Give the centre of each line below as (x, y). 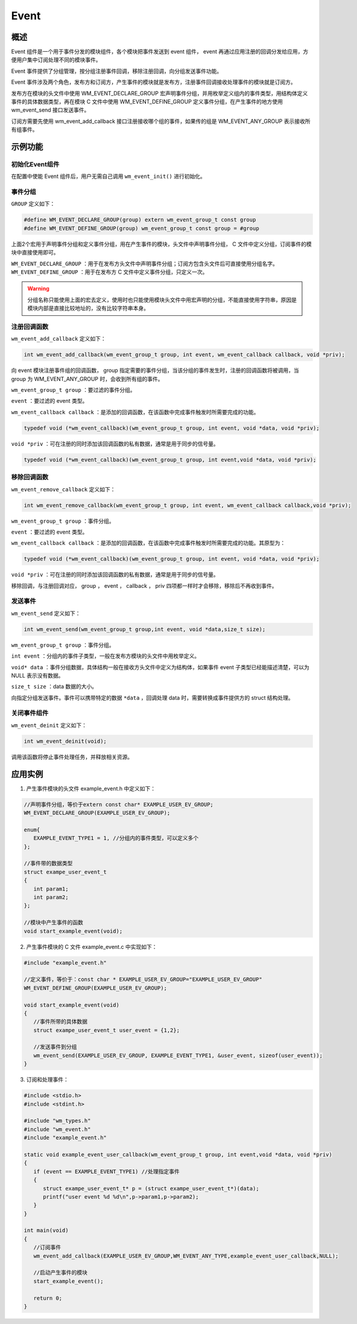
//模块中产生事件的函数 (54, 923)
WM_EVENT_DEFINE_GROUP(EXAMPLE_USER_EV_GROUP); (95, 988)
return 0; (48, 1298)
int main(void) (46, 1231)
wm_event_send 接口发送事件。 (50, 110)
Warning (38, 289)
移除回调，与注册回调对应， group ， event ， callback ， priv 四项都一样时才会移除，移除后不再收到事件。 (144, 585)
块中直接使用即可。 (35, 253)
